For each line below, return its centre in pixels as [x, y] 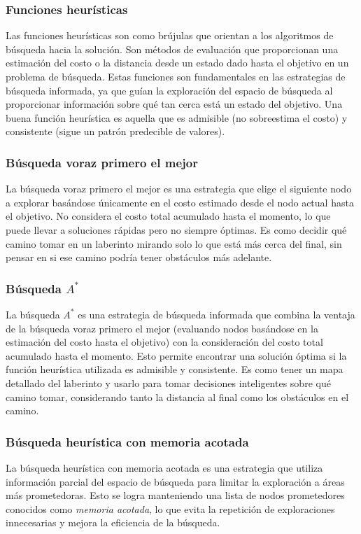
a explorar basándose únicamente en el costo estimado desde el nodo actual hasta [180, 202]
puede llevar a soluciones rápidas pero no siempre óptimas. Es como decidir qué [176, 229]
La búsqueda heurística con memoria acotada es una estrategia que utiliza [164, 467]
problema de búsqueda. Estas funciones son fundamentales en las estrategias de [176, 76]
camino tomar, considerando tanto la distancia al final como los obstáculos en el [177, 396]
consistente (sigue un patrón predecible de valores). [115, 131]
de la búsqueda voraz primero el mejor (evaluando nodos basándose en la [162, 328]
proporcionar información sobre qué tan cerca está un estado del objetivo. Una [174, 104]
